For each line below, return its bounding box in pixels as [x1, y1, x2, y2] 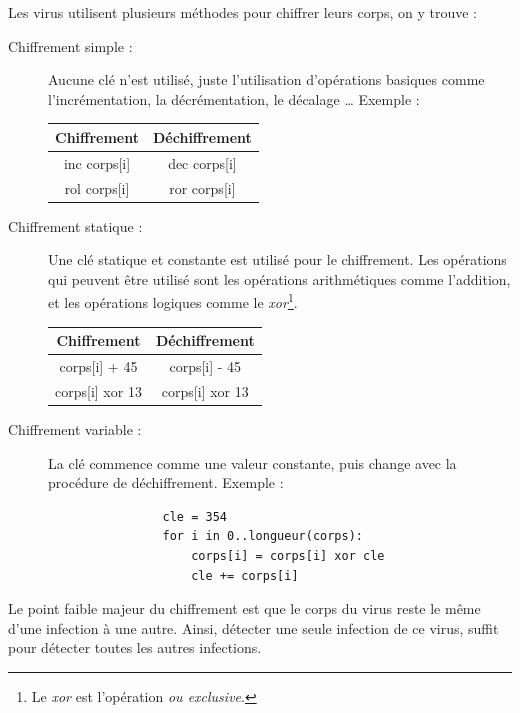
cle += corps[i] [191, 568, 299, 583]
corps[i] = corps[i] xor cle [191, 548, 385, 563]
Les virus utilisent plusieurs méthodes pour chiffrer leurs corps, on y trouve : [8, 2, 477, 22]
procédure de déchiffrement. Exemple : [48, 472, 284, 493]
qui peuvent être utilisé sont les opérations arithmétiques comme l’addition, [48, 268, 511, 289]
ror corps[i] [169, 177, 236, 198]
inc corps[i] [63, 152, 131, 173]
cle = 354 [162, 509, 227, 524]
